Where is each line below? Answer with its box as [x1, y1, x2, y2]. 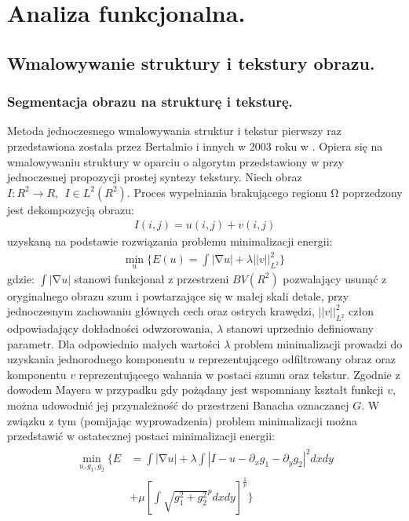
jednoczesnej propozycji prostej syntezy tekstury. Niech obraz [7, 169, 302, 185]
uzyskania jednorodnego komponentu [7, 351, 185, 367]
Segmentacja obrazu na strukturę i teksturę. [7, 92, 293, 111]
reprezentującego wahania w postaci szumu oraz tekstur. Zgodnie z [79, 366, 400, 382]
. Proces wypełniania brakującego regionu [126, 184, 327, 200]
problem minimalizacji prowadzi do [233, 335, 403, 352]
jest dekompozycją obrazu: [7, 201, 134, 217]
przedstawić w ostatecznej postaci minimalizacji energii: [7, 428, 275, 444]
